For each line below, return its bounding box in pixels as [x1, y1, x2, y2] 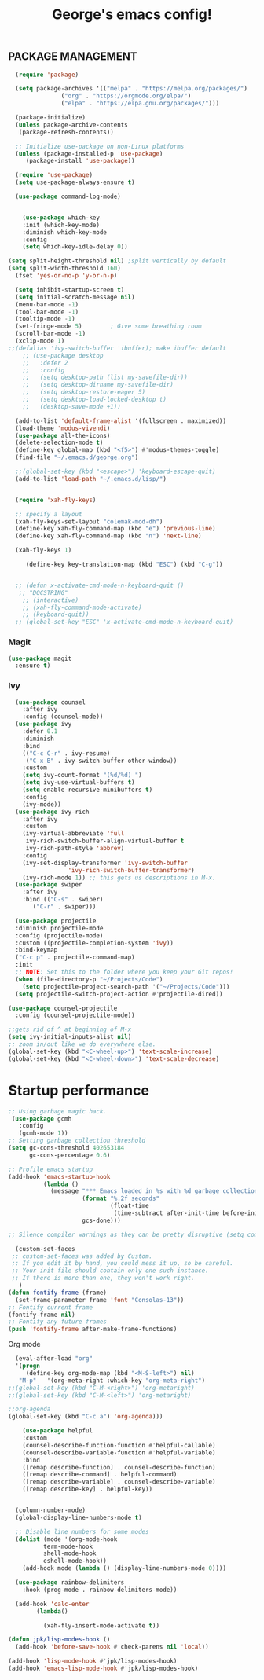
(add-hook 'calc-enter [15, 1600, 90, 1608]
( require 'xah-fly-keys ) [15, 496, 97, 504]
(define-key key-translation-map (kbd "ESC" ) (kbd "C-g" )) [25, 560, 223, 569]
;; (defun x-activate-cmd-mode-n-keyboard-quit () [15, 581, 185, 589]
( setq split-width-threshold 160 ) [8, 265, 122, 273]
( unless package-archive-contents [15, 120, 128, 129]
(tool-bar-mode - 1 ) [15, 308, 79, 316]
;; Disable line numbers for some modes [15, 1528, 149, 1535]
